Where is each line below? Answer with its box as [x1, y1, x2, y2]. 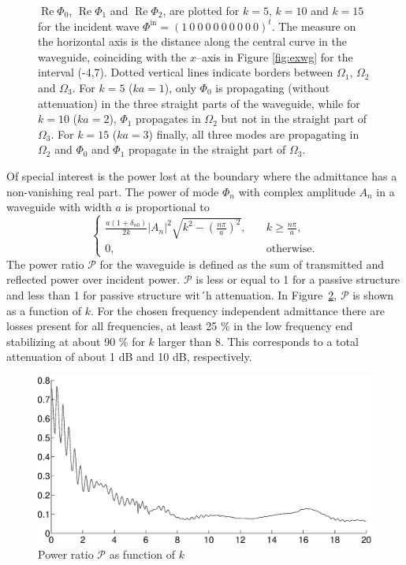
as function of [109, 546, 175, 562]
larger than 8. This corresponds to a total [158, 333, 359, 349]
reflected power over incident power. [6, 271, 181, 288]
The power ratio [6, 255, 84, 272]
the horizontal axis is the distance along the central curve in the [38, 33, 347, 50]
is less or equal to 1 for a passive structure [196, 271, 400, 288]
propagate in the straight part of [129, 141, 286, 158]
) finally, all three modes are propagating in [148, 125, 359, 142]
